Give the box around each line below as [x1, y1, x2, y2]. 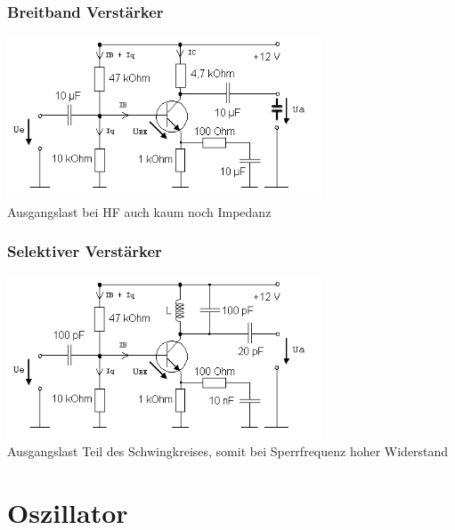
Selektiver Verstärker [7, 240, 162, 262]
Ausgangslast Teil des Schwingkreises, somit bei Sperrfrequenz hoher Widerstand [7, 442, 449, 461]
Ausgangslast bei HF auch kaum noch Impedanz [7, 202, 272, 221]
